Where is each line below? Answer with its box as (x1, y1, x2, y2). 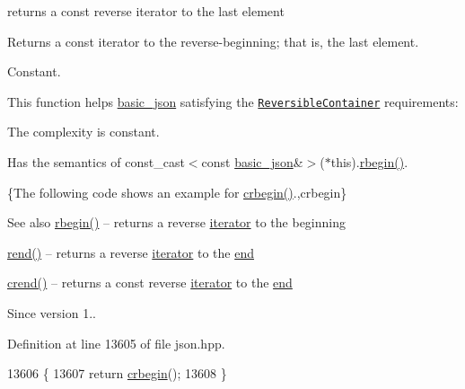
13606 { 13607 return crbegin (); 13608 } (7, 364, 227, 383)
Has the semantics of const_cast (7, 153, 185, 172)
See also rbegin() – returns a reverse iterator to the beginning (7, 213, 346, 232)
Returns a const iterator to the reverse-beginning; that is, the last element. (7, 31, 419, 50)
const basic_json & (201, 153, 303, 172)
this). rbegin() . (330, 153, 408, 172)
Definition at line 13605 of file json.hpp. (7, 333, 225, 352)
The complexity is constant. (7, 122, 160, 141)
